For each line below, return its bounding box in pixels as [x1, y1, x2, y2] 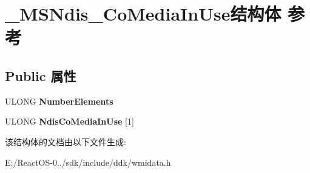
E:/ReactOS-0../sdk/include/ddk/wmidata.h [5, 155, 171, 168]
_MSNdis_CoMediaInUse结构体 [5, 1, 281, 26]
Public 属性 [5, 66, 76, 85]
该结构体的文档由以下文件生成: [5, 135, 126, 148]
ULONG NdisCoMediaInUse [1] [5, 115, 134, 128]
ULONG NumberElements [5, 94, 113, 107]
